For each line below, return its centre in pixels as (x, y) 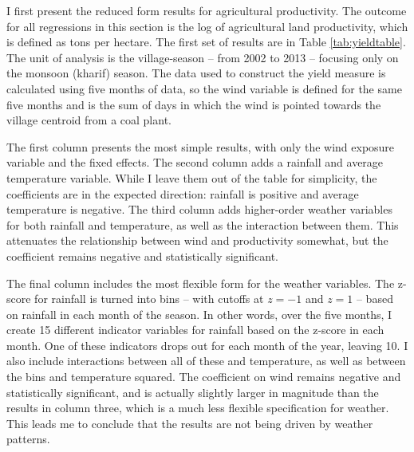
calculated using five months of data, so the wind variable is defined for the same (204, 88)
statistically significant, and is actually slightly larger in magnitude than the (193, 392)
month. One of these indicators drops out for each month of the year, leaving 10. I (207, 345)
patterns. (28, 439)
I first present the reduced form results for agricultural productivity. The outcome (207, 10)
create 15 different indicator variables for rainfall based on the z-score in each (195, 330)
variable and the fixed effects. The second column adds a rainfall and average (195, 162)
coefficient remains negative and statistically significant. (142, 255)
